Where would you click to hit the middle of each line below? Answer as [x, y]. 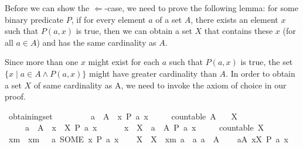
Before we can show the [47, 8]
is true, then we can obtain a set [134, 31]
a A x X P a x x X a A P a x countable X [144, 127]
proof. [15, 96]
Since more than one [42, 62]
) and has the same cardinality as [96, 42]
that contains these [239, 31]
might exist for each [124, 62]
